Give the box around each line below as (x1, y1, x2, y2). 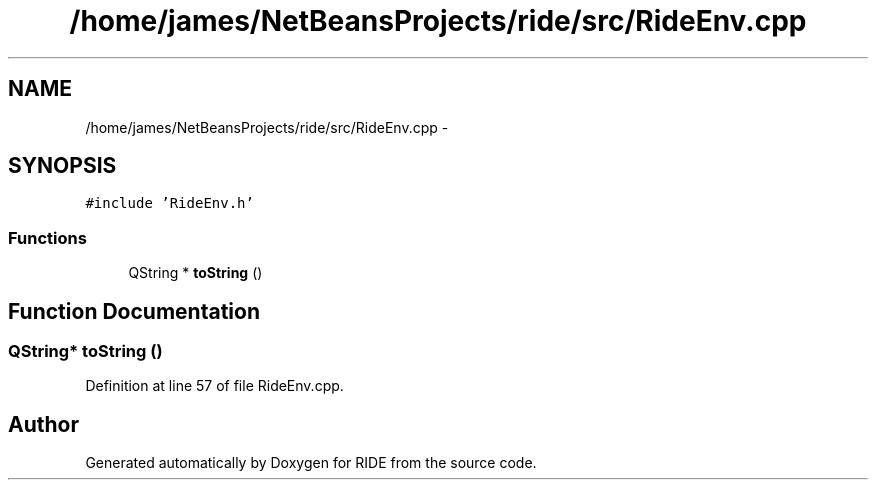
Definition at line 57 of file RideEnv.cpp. (85, 377, 344, 395)
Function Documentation (8, 298, 260, 324)
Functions (8, 227, 87, 248)
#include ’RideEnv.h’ (85, 195, 254, 212)
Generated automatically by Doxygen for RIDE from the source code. (85, 454, 537, 472)
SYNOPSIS (8, 153, 117, 179)
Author (8, 411, 79, 437)
